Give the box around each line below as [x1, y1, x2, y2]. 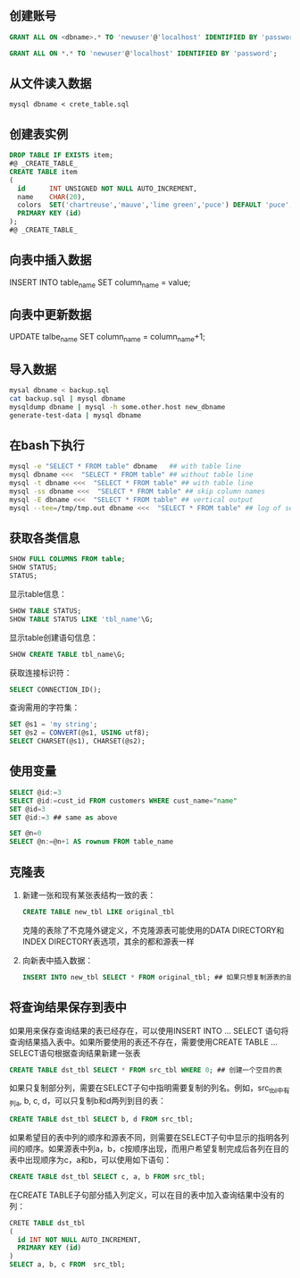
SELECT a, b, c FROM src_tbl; [9, 1260, 126, 1269]
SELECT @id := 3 [9, 787, 62, 797]
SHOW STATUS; [9, 563, 58, 572]
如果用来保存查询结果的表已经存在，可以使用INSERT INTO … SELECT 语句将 [9, 1025, 289, 1036]
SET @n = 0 [9, 829, 42, 838]
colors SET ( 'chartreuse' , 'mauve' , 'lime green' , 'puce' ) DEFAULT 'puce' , [17, 200, 294, 210]
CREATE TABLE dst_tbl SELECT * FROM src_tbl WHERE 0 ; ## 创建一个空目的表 [9, 1065, 283, 1074]
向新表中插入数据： [21, 954, 94, 965]
